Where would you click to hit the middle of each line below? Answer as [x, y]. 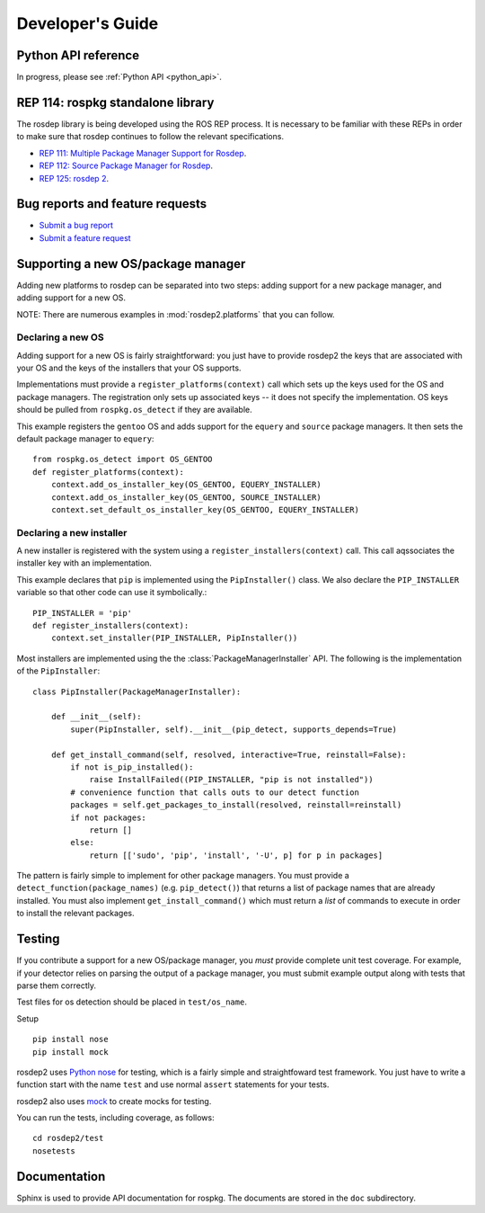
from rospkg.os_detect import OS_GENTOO [123, 459]
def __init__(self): [96, 717]
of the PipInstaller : [58, 671]
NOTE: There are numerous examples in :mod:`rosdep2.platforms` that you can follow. [176, 314]
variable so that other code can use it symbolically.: [112, 593]
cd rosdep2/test [68, 1138]
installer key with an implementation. [84, 563]
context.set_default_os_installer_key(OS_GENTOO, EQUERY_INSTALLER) [205, 509]
